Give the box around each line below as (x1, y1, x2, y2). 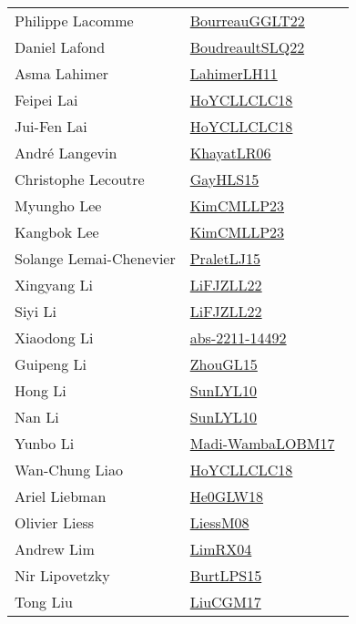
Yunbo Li (15, 433, 75, 454)
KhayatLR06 (189, 142, 271, 163)
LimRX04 (189, 538, 252, 559)
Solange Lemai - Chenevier (15, 248, 176, 269)
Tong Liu (15, 591, 73, 612)
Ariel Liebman (15, 486, 107, 506)
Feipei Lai (15, 89, 78, 110)
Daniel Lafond (15, 36, 106, 57)
